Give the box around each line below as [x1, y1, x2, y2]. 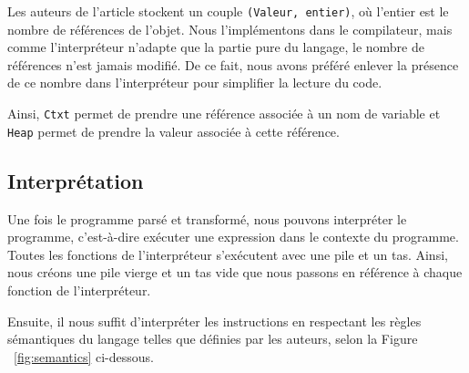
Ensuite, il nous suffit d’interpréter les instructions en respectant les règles [7, 311, 422, 330]
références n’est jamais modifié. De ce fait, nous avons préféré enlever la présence [7, 55, 459, 74]
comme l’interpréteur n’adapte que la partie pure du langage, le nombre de [7, 37, 424, 57]
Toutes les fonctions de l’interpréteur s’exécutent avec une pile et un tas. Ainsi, [7, 244, 448, 264]
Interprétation [7, 166, 144, 194]
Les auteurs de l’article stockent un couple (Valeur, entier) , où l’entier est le [7, 2, 449, 20]
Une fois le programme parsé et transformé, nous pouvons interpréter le [7, 209, 407, 228]
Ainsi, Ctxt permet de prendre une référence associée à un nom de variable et [7, 104, 441, 123]
